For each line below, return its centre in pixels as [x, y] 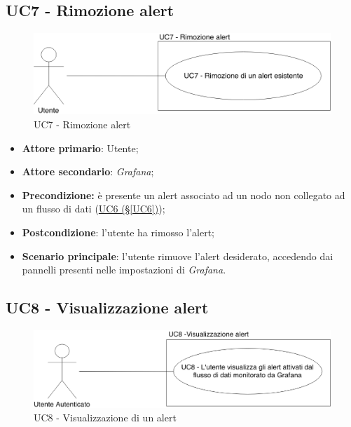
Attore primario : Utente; [80, 148]
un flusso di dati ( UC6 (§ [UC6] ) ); [94, 209]
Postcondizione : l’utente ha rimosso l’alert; [118, 232]
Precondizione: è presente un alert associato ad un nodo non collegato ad [184, 195]
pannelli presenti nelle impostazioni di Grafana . [124, 270]
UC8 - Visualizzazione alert [107, 307]
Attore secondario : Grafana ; [88, 171]
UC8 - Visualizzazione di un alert [105, 418]
